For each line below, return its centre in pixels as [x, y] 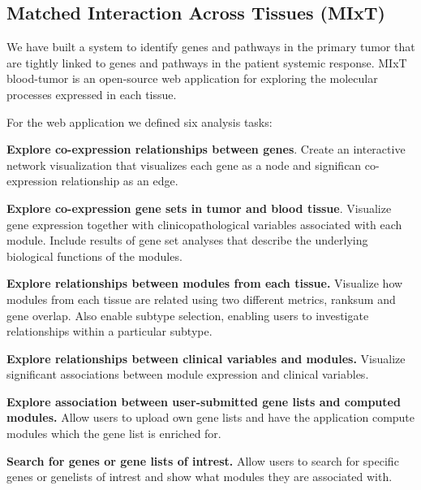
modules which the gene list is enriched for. [114, 434]
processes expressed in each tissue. [92, 94]
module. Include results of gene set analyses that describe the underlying [187, 240]
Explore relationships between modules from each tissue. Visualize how [205, 283]
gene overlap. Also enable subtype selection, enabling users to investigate [188, 315]
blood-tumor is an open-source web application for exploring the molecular [192, 78]
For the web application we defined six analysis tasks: [140, 121]
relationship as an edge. [120, 181]
